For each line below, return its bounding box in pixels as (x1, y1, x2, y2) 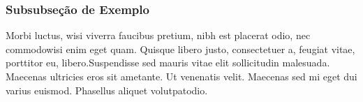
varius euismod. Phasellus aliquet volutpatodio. (6, 82, 208, 97)
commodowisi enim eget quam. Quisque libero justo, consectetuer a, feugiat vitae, (6, 41, 355, 56)
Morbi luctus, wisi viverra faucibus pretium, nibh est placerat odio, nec (6, 28, 311, 43)
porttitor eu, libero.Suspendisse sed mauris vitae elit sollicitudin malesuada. (6, 55, 330, 70)
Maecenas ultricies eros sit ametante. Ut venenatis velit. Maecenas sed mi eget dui (6, 69, 357, 83)
